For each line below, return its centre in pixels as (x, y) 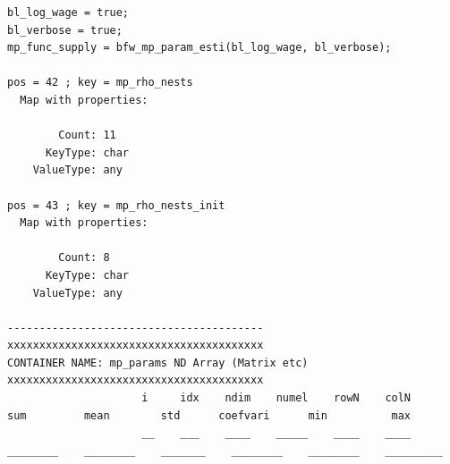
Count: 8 (84, 258)
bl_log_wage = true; (68, 13)
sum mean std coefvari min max (209, 415)
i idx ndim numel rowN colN (276, 398)
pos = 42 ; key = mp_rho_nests (100, 83)
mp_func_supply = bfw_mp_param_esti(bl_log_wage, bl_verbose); (200, 48)
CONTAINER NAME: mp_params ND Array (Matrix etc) (158, 363)
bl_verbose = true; (65, 30)
